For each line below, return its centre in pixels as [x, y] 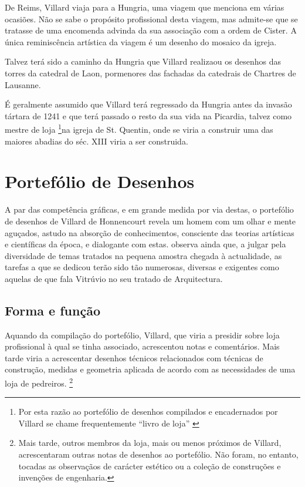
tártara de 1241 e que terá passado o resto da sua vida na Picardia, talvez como [148, 115]
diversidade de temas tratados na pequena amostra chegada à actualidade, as [143, 255]
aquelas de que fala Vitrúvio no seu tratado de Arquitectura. [114, 278]
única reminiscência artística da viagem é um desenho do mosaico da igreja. [141, 41]
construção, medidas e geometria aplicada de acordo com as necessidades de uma [150, 369]
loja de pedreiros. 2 [39, 382]
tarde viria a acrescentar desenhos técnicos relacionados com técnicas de [134, 357]
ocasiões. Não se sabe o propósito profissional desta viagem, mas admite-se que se [151, 19]
